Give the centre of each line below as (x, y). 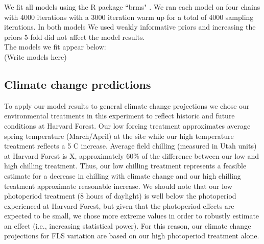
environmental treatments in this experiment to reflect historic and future (119, 116)
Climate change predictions (78, 84)
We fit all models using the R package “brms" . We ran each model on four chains (132, 7)
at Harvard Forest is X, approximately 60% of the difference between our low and (132, 155)
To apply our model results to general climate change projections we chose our (127, 105)
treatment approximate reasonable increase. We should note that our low (118, 186)
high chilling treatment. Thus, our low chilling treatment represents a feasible (125, 166)
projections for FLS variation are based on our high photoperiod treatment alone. (132, 236)
